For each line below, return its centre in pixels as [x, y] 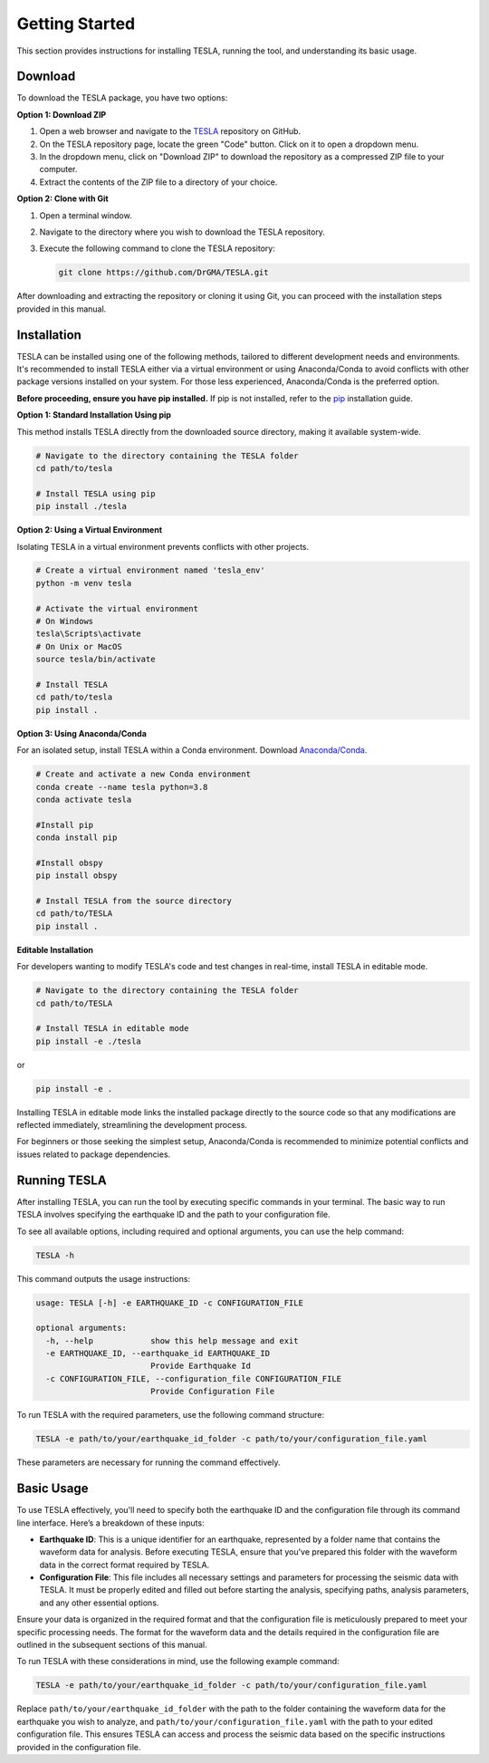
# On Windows [65, 621]
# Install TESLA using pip [96, 493]
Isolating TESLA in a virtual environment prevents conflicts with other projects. [163, 546]
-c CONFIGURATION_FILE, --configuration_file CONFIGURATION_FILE [194, 1378]
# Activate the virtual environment [117, 608]
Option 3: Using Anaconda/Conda [81, 733]
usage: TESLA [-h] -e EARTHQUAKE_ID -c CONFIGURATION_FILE [169, 1303]
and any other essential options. [99, 1603]
